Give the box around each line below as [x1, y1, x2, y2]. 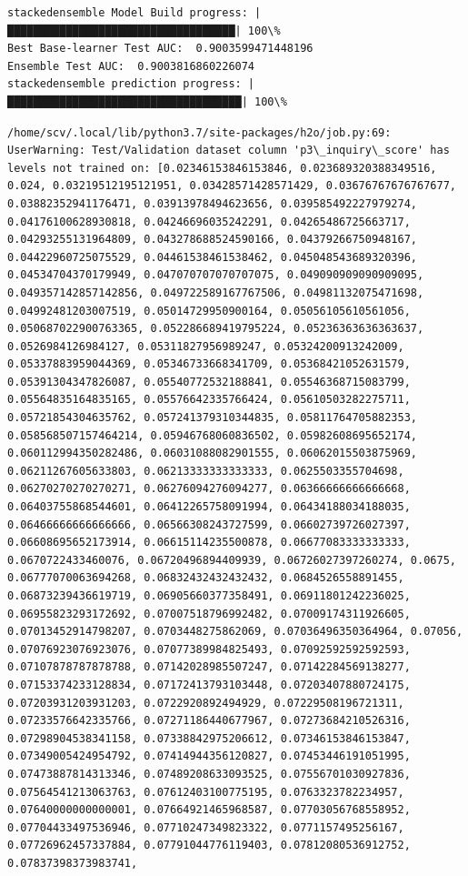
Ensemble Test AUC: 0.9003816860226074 [7, 59, 255, 73]
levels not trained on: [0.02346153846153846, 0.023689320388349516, [7, 161, 437, 175]
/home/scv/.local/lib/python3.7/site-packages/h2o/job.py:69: [7, 126, 392, 139]
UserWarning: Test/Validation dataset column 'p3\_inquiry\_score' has [7, 144, 450, 157]
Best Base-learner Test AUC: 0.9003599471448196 [7, 42, 314, 55]
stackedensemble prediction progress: [7, 77, 242, 91]
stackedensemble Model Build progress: [7, 6, 248, 19]
